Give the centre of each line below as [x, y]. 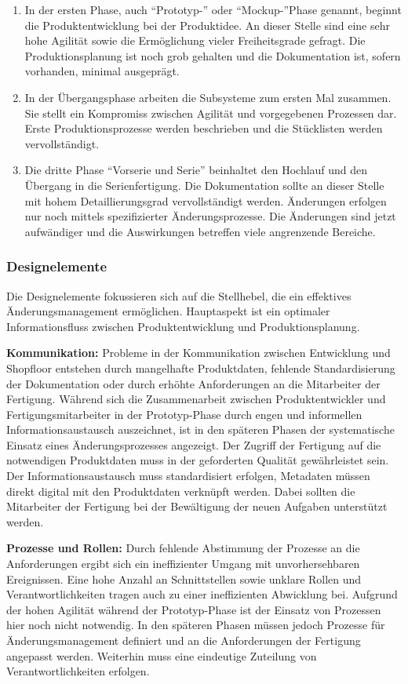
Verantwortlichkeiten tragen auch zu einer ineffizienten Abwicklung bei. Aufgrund [202, 594]
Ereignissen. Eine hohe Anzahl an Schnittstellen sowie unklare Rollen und [184, 578]
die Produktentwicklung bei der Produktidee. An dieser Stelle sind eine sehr [207, 25]
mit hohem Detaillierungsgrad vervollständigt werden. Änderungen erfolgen [206, 200]
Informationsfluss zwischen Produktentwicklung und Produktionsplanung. [183, 326]
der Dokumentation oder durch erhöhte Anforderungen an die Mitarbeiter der [193, 383]
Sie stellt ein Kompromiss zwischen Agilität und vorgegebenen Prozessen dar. [211, 113]
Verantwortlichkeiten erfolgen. [78, 671]
